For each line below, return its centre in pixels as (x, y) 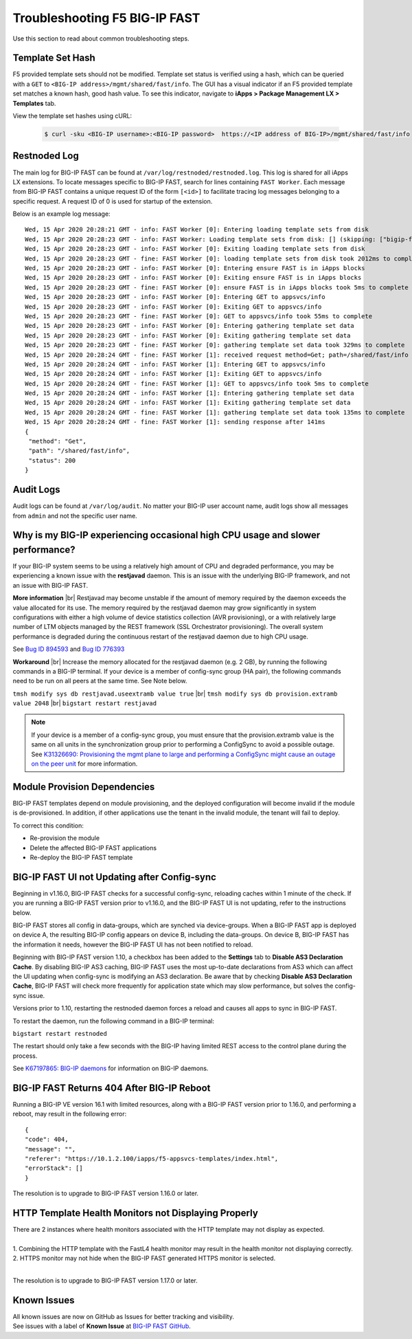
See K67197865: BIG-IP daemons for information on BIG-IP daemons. (111, 1068)
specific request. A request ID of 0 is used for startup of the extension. (113, 201)
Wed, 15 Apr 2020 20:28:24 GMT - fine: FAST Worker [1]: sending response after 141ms (175, 422)
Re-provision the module (65, 838)
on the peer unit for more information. (84, 764)
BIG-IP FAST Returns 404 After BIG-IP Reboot (112, 1088)
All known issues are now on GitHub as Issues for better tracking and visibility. (124, 1316)
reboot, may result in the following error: (70, 1114)
